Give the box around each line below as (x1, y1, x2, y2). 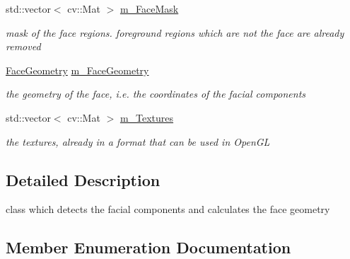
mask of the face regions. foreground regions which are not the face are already (6, 25, 344, 40)
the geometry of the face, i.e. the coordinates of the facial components (6, 86, 306, 101)
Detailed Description (6, 168, 161, 190)
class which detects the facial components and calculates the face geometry (6, 202, 330, 217)
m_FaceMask (119, 1, 179, 16)
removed (6, 39, 41, 54)
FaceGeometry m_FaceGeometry (6, 62, 149, 77)
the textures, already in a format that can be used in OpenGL (6, 134, 270, 149)
